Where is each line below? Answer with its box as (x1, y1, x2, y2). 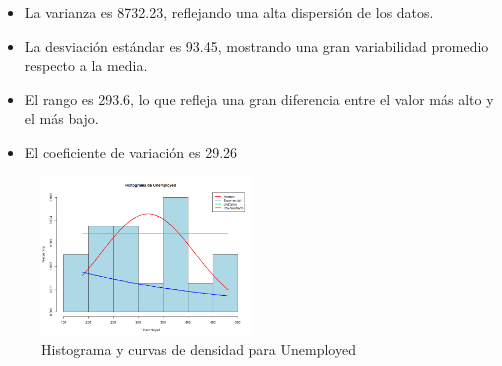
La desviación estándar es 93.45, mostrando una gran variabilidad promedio (24, 35, 489, 56)
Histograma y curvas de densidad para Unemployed (41, 339, 356, 360)
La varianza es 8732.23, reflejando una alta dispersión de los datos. (24, 2, 434, 22)
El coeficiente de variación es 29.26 (24, 141, 238, 162)
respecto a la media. (24, 55, 148, 76)
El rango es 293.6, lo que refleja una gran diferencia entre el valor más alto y (24, 88, 494, 109)
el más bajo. (24, 108, 99, 129)
